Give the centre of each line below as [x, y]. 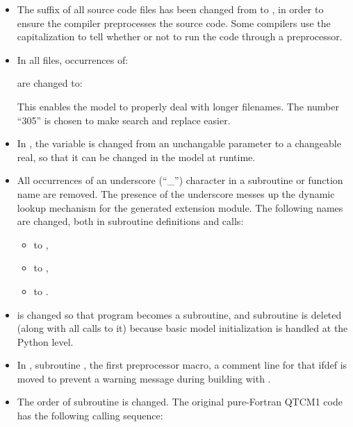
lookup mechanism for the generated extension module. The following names [180, 207]
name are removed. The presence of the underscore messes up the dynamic [176, 193]
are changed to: [50, 83]
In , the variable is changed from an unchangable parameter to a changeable [179, 143]
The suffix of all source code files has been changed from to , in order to [170, 9]
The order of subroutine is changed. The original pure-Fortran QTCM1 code [180, 402]
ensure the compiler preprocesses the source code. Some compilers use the [174, 23]
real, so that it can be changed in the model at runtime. [136, 157]
